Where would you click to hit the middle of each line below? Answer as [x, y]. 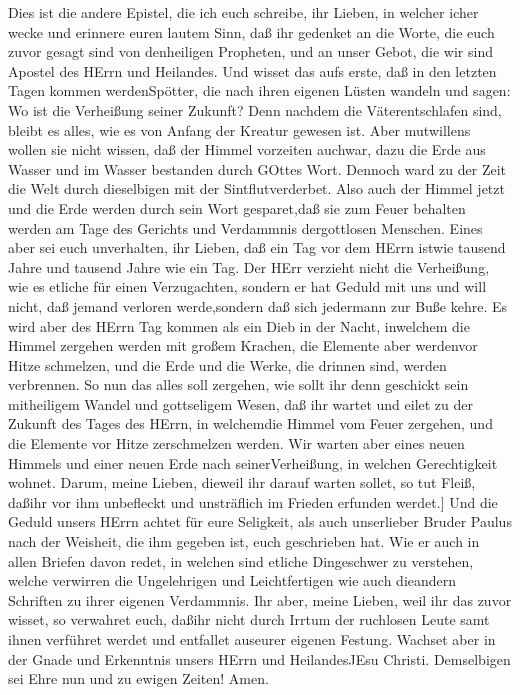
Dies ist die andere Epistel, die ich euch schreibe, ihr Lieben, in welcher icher [243, 12]
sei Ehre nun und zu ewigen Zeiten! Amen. [138, 678]
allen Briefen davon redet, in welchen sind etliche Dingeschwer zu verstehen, [241, 560]
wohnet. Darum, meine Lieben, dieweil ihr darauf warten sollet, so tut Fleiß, [242, 482]
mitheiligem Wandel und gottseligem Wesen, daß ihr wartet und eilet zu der [240, 403]
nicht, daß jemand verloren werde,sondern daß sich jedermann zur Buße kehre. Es [258, 305]
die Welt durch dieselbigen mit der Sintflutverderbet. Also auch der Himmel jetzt [256, 188]
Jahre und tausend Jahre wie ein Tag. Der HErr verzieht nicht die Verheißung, [249, 266]
